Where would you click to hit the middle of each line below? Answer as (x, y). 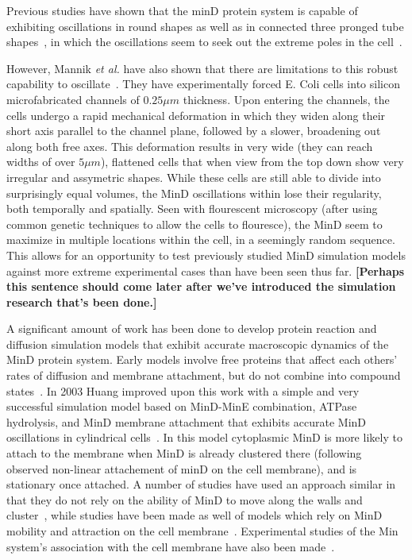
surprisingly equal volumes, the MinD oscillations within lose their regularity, (194, 193)
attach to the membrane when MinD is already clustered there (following (184, 453)
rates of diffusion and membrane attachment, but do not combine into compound (204, 375)
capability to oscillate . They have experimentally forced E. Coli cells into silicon (203, 84)
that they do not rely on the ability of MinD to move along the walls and (185, 499)
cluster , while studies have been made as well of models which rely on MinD (194, 515)
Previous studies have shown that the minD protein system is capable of (182, 10)
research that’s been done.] (82, 301)
